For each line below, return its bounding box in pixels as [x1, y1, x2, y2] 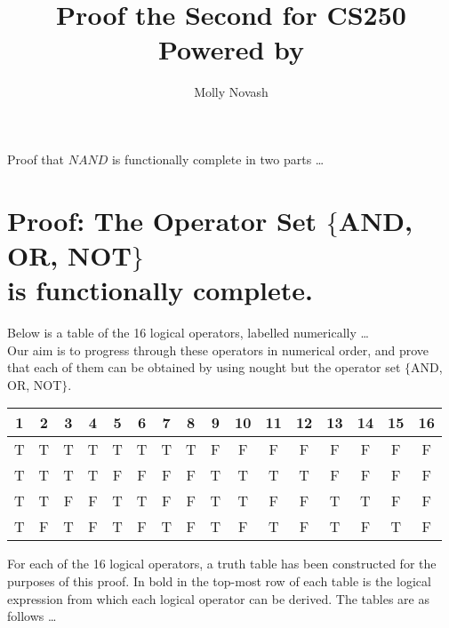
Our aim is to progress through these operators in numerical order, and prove [7, 340, 429, 359]
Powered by [157, 31, 305, 68]
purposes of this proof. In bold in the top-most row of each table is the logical [7, 571, 431, 590]
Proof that [7, 149, 65, 168]
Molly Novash [194, 83, 269, 101]
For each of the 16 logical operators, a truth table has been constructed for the [7, 554, 437, 573]
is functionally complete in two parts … [111, 149, 325, 168]
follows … [7, 607, 57, 625]
